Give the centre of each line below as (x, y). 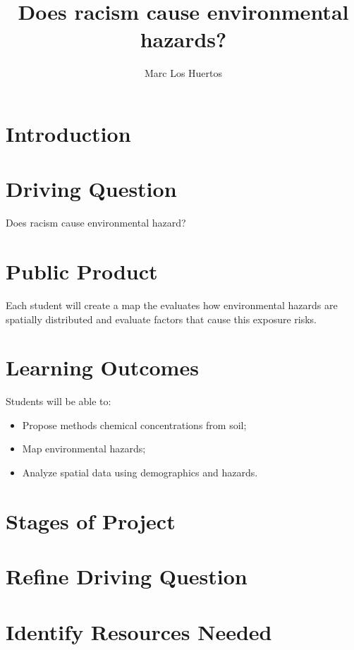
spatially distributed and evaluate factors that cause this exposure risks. (161, 319)
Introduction (68, 133)
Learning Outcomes (102, 367)
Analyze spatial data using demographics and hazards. (140, 473)
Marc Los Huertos (183, 73)
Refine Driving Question (127, 576)
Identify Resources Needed (139, 631)
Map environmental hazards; (84, 449)
